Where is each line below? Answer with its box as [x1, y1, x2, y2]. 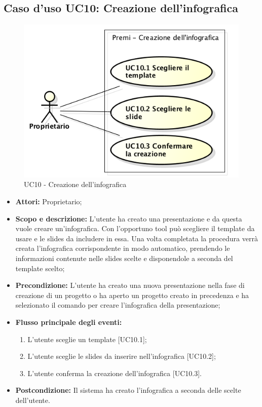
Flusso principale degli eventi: [15, 317, 122, 327]
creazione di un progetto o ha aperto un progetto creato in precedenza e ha [15, 289, 249, 300]
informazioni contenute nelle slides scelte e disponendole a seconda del [15, 253, 233, 264]
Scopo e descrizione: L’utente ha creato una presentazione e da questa [15, 213, 242, 224]
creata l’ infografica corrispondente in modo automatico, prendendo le [15, 243, 230, 253]
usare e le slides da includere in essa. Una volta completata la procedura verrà [15, 233, 258, 243]
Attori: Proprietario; [15, 196, 82, 207]
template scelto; [15, 263, 65, 273]
